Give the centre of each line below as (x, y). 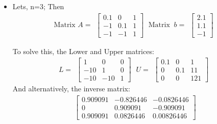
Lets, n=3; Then (38, 6)
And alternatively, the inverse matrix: (71, 89)
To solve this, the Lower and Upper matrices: (83, 51)
